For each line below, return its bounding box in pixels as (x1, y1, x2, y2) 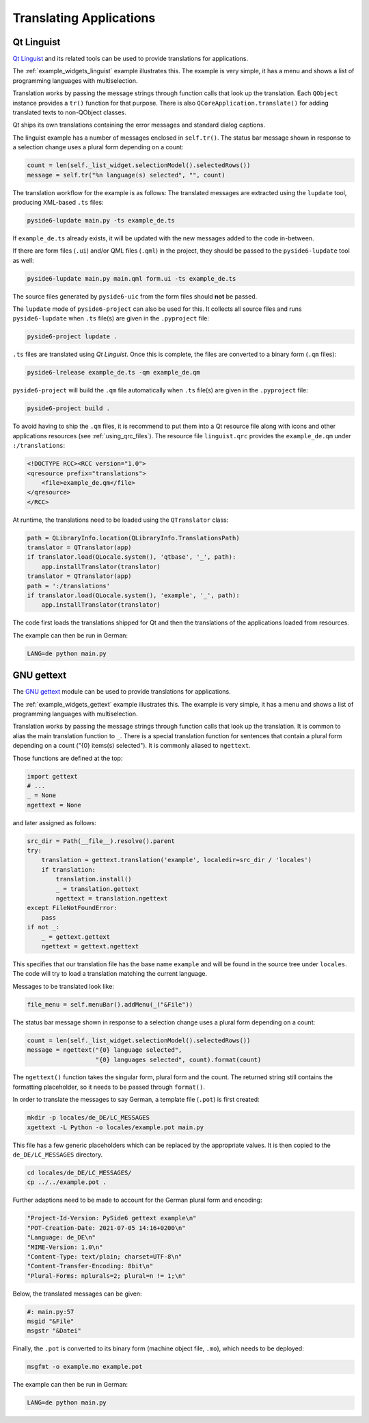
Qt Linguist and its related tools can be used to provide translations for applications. (12, 55, 249, 63)
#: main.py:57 (27, 1308, 74, 1315)
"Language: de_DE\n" (27, 1233, 96, 1242)
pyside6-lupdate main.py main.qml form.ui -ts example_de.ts (27, 275, 236, 282)
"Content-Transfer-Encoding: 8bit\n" (27, 1262, 154, 1270)
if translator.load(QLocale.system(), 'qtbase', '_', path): (27, 553, 236, 561)
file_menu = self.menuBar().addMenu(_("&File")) (27, 1000, 193, 1008)
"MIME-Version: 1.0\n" (27, 1243, 103, 1251)
